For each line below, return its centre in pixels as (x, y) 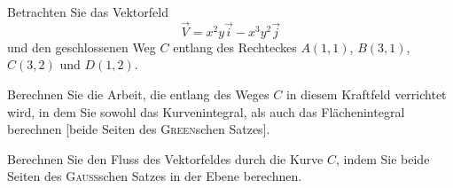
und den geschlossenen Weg (82, 47)
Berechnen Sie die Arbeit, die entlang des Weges (138, 94)
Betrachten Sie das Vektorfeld (88, 12)
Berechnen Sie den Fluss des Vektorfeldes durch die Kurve (165, 158)
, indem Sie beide (383, 158)
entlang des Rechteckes (235, 47)
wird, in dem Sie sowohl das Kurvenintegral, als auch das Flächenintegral (206, 111)
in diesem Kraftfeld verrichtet (366, 94)
